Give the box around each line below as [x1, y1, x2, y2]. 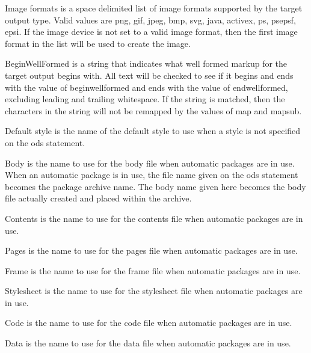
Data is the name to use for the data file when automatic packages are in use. [5, 337, 291, 349]
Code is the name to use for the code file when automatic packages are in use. [5, 316, 292, 329]
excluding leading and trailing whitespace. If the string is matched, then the [5, 93, 285, 105]
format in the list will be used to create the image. [5, 37, 191, 49]
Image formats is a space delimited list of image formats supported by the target [5, 2, 303, 14]
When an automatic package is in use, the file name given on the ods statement [5, 168, 298, 181]
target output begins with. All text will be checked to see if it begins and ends [5, 69, 294, 81]
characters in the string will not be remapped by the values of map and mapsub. [5, 104, 302, 117]
